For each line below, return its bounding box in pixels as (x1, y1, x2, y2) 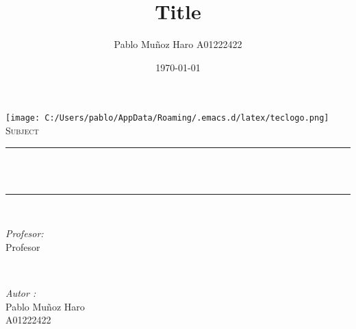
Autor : (5, 286, 36, 300)
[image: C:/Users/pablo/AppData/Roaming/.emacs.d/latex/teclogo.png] (5, 113, 329, 123)
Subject (5, 123, 39, 137)
